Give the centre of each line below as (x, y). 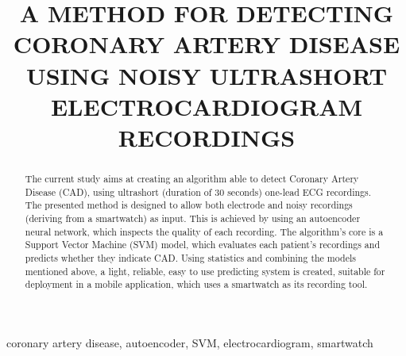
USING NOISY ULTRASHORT (207, 75)
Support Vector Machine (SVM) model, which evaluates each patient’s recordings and (203, 245)
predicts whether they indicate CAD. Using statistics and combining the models (190, 257)
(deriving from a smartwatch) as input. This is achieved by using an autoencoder (193, 218)
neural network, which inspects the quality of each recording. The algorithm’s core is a (204, 231)
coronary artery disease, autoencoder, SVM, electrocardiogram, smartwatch (190, 342)
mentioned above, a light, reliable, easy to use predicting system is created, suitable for (205, 271)
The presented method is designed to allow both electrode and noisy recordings (189, 205)
